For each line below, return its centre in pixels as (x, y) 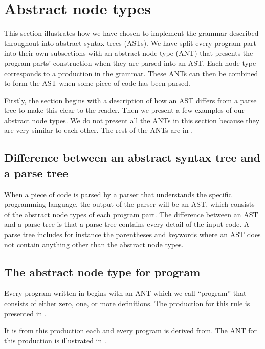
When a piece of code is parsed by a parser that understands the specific (118, 194)
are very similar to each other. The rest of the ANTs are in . (99, 130)
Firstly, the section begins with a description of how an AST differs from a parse (130, 100)
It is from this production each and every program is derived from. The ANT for (131, 330)
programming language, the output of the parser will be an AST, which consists (129, 204)
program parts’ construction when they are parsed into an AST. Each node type (130, 63)
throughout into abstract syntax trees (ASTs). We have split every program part (130, 43)
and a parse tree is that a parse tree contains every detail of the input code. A (127, 224)
